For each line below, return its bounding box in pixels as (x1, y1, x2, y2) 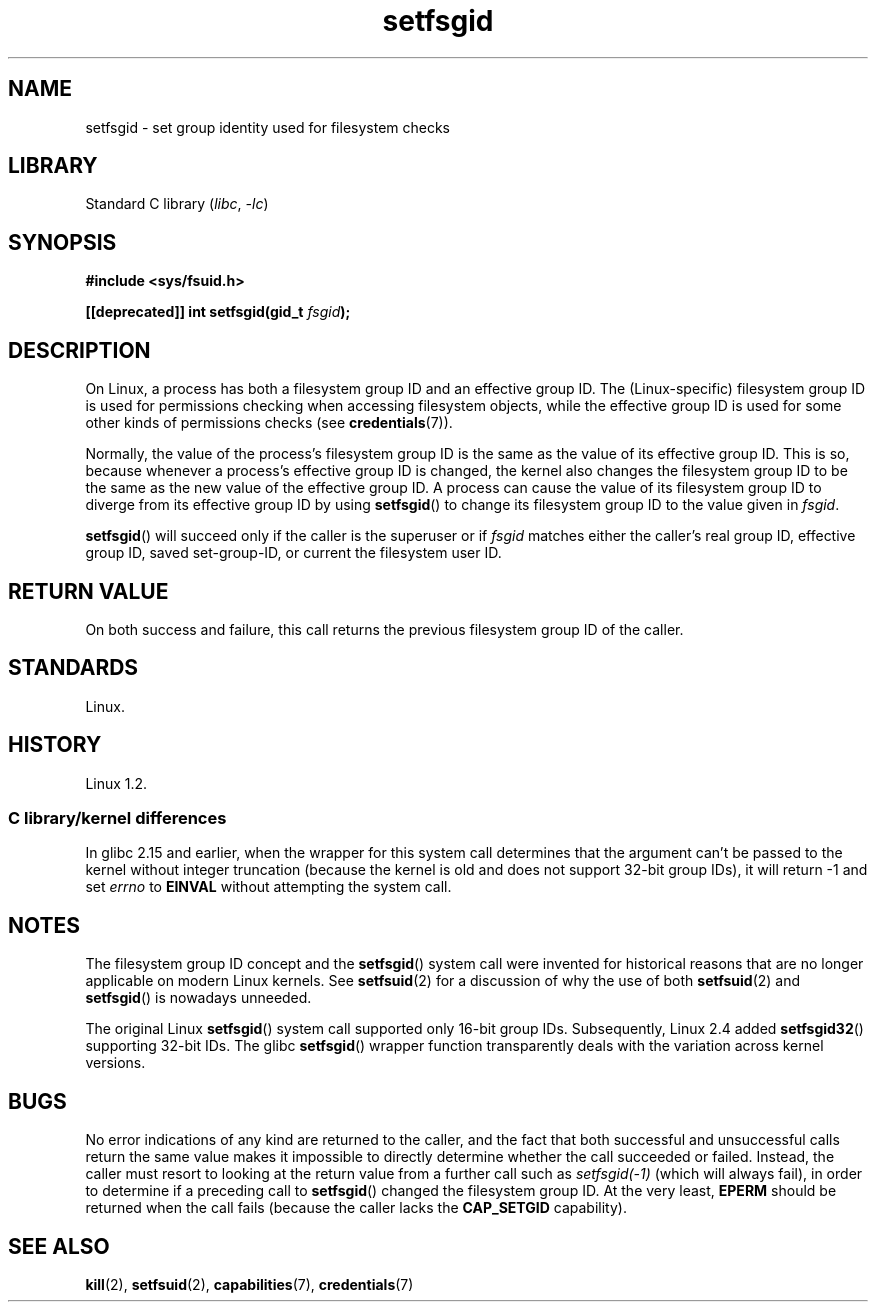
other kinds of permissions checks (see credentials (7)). (85, 414, 453, 432)
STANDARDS (8, 655, 139, 681)
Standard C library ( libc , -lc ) (85, 195, 269, 213)
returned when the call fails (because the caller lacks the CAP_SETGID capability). (85, 1199, 627, 1217)
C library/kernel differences (8, 808, 227, 829)
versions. (85, 1054, 146, 1072)
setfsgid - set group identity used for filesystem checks (85, 118, 451, 136)
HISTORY (8, 732, 102, 758)
